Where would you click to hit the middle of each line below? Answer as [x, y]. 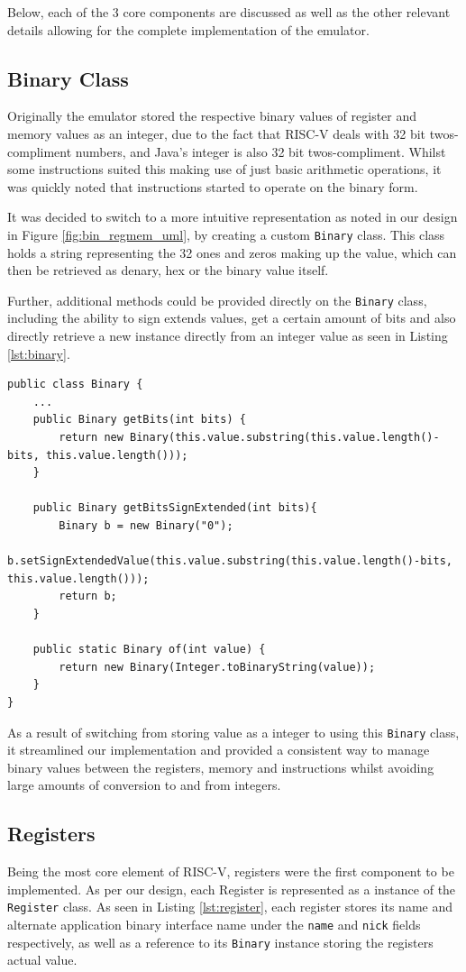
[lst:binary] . [39, 353]
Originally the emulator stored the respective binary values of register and [212, 116]
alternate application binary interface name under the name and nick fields [214, 924]
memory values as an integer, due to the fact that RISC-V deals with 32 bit [217, 133]
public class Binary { [75, 385]
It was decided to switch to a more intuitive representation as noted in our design [233, 217]
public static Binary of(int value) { [149, 650]
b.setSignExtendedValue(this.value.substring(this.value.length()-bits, [230, 561]
